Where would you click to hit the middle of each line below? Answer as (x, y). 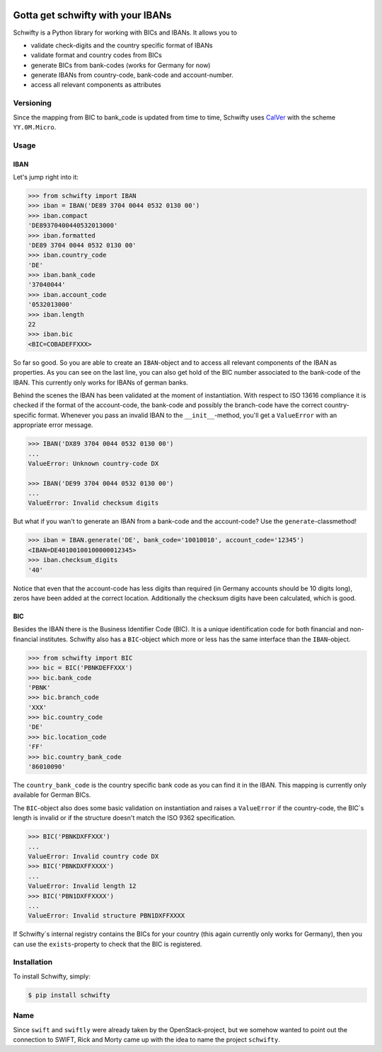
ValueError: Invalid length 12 (82, 886)
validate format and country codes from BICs (96, 55)
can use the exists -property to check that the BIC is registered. (108, 944)
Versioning (33, 103)
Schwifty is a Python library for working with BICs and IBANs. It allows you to (125, 33)
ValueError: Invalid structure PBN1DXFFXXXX (106, 916)
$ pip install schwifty (69, 995)
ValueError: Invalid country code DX (93, 856)
